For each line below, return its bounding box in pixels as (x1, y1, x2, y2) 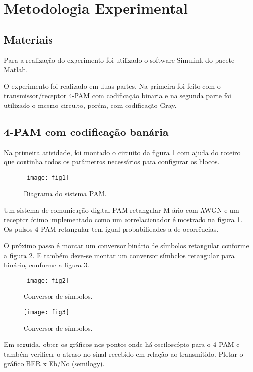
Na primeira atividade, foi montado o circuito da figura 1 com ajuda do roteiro (4, 147, 241, 157)
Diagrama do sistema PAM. (24, 188, 107, 198)
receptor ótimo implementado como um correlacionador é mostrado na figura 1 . (4, 214, 243, 224)
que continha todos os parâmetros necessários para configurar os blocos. (4, 157, 220, 167)
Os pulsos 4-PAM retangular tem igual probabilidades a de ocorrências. (4, 224, 219, 234)
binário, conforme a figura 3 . (4, 260, 89, 270)
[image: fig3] (24, 309, 70, 316)
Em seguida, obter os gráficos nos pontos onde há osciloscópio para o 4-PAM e (4, 339, 240, 349)
